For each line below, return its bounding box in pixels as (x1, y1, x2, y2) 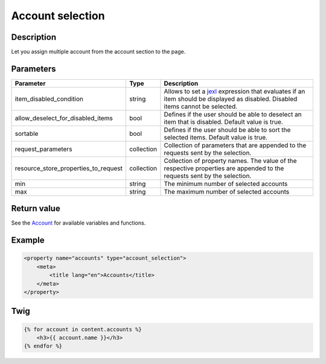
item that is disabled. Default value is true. (164, 118, 283, 126)
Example (11, 235, 45, 246)
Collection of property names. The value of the (164, 156, 297, 165)
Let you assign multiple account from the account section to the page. (11, 48, 186, 56)
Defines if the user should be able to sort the (164, 126, 291, 134)
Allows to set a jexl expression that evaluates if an (164, 87, 305, 95)
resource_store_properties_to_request (14, 164, 123, 172)
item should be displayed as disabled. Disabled (164, 94, 298, 103)
